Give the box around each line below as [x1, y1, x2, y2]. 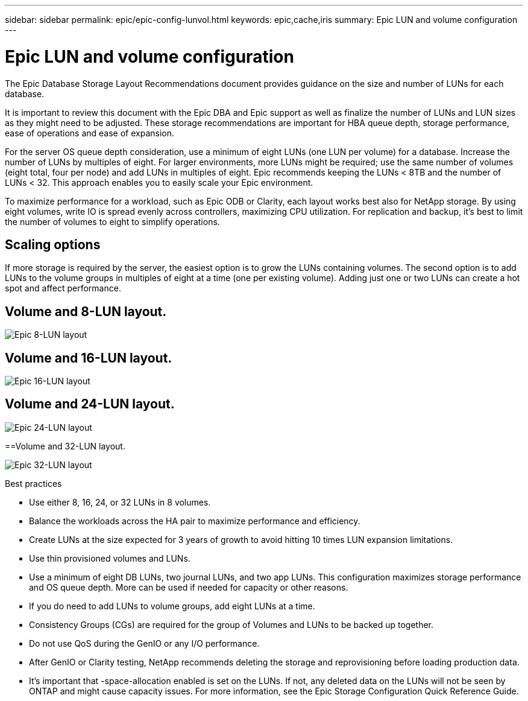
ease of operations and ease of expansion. [5, 127, 175, 138]
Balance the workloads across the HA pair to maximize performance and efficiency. [29, 515, 360, 526]
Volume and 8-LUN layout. [5, 303, 167, 319]
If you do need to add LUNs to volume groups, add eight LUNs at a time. [29, 600, 315, 611]
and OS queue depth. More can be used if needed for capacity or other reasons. [29, 582, 348, 592]
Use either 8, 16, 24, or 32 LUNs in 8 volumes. [29, 496, 211, 507]
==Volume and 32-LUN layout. [5, 440, 125, 451]
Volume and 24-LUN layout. [5, 396, 175, 412]
